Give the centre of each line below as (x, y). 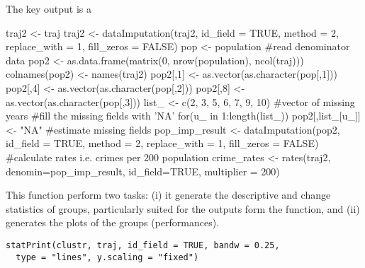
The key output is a (49, 8)
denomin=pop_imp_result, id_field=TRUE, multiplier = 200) (143, 171)
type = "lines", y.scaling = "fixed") (107, 257)
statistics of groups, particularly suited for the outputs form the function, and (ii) (183, 208)
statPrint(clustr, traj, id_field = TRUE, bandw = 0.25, (143, 245)
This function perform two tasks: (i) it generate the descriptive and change (168, 195)
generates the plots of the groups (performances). (113, 222)
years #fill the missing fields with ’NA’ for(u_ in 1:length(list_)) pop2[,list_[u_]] (183, 116)
